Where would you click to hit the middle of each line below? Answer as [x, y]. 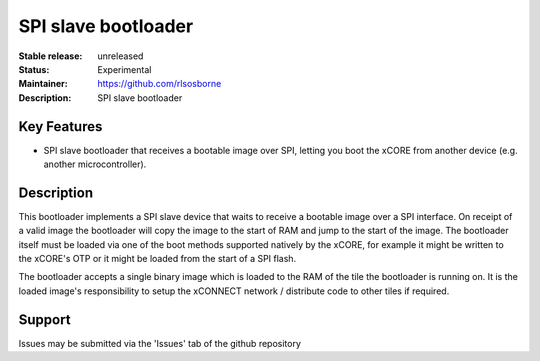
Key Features [60, 126]
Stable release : [50, 56]
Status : [34, 69]
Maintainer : [43, 84]
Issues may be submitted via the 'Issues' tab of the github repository [160, 343]
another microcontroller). [95, 164]
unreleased [120, 56]
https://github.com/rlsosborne [159, 84]
